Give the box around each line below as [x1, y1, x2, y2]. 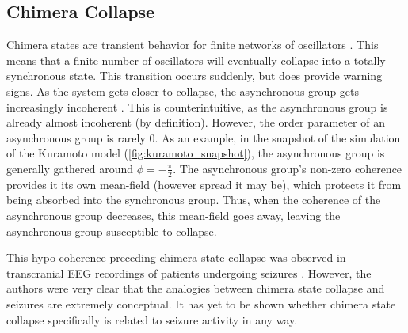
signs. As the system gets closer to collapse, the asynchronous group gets [6, 82, 360, 99]
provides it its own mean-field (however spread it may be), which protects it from [6, 176, 402, 192]
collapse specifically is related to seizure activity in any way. [6, 311, 298, 327]
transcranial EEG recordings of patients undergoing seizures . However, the [6, 264, 372, 281]
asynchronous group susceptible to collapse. [6, 222, 217, 239]
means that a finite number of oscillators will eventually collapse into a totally [6, 51, 386, 68]
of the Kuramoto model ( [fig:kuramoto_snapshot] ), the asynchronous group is [6, 145, 385, 161]
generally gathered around [6, 160, 133, 176]
